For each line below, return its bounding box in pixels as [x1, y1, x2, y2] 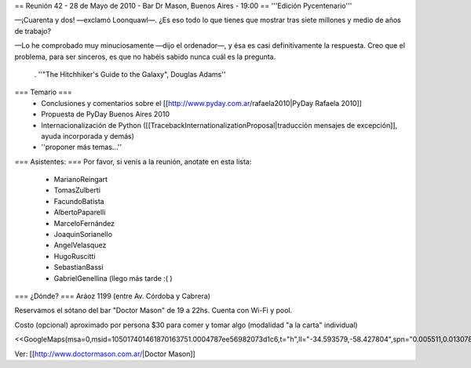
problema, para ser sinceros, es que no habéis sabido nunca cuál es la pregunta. [14, 52, 276, 61]
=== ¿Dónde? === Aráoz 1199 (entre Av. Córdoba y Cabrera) [14, 291, 211, 301]
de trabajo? [14, 26, 51, 35]
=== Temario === [14, 87, 72, 97]
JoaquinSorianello [53, 230, 113, 239]
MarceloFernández [53, 218, 115, 228]
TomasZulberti [53, 185, 101, 195]
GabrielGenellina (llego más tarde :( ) [53, 273, 173, 282]
